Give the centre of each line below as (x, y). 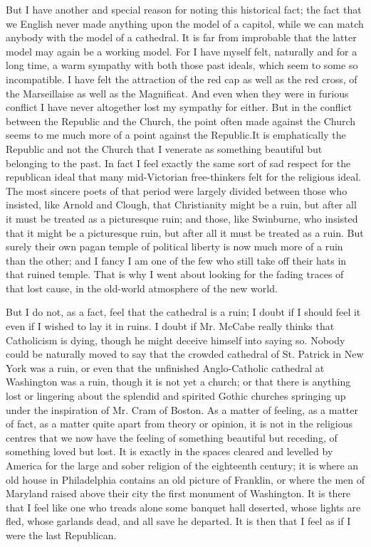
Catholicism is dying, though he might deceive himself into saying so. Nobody (176, 340)
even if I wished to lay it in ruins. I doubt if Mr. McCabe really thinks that (170, 326)
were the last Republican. (61, 535)
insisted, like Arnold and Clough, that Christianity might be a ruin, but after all (181, 205)
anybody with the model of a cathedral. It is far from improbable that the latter (181, 37)
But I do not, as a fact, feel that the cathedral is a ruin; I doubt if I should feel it (183, 312)
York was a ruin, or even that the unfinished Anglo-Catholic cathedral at (165, 367)
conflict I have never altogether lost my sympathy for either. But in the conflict (179, 107)
